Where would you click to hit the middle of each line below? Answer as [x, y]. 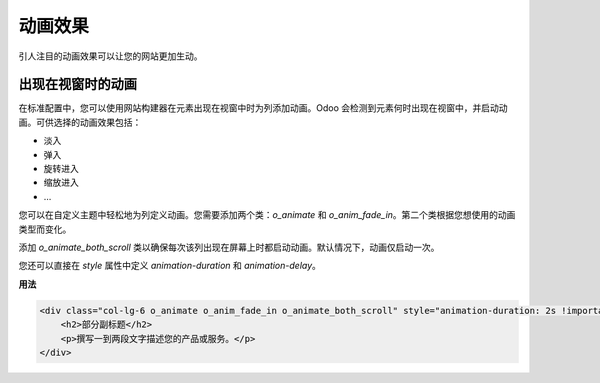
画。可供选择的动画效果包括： [80, 122]
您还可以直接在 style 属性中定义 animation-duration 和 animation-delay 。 [170, 266]
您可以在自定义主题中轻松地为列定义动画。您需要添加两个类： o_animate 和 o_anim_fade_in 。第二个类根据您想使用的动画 [267, 215]
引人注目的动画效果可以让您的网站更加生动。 [110, 56]
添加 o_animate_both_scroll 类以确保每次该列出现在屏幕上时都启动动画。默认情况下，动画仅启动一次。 [229, 247]
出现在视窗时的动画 [77, 84]
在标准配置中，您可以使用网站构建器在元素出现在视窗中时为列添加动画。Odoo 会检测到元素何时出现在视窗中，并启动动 [263, 108]
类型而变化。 [45, 229]
